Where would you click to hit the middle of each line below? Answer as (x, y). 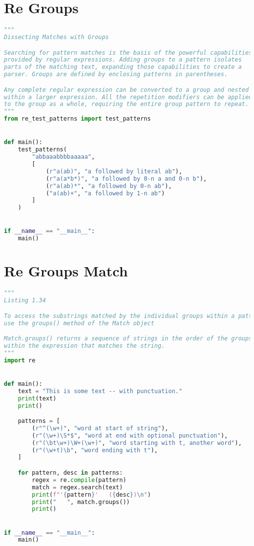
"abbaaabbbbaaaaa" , (63, 157)
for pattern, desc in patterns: (70, 473)
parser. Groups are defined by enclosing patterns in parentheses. (116, 74)
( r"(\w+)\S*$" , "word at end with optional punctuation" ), (130, 435)
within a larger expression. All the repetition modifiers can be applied (128, 97)
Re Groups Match (66, 271)
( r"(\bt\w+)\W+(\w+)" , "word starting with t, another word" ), (137, 443)
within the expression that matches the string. (85, 346)
